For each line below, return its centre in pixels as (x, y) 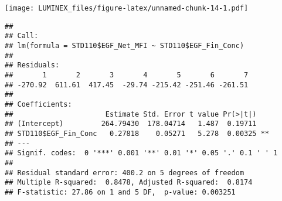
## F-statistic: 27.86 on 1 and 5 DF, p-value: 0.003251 (120, 192)
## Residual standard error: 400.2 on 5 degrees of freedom (125, 173)
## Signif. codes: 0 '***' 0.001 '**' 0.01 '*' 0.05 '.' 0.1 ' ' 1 (141, 153)
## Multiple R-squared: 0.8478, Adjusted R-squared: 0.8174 (129, 183)
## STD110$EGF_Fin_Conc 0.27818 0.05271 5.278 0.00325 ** (137, 133)
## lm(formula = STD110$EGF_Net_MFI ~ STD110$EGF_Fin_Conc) (125, 45)
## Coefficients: (38, 104)
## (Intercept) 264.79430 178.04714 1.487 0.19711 (131, 124)
